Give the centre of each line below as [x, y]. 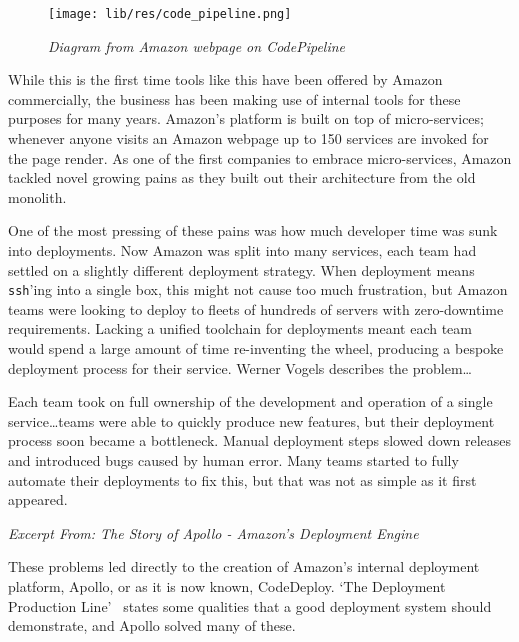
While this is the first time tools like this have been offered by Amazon [225, 79]
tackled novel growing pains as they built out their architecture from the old [242, 177]
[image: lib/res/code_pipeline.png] [170, 14]
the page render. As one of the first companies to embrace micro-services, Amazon [260, 157]
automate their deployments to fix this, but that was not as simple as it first [242, 479]
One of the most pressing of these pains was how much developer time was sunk [253, 230]
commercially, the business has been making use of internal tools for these [234, 98]
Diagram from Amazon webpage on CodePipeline [197, 45]
